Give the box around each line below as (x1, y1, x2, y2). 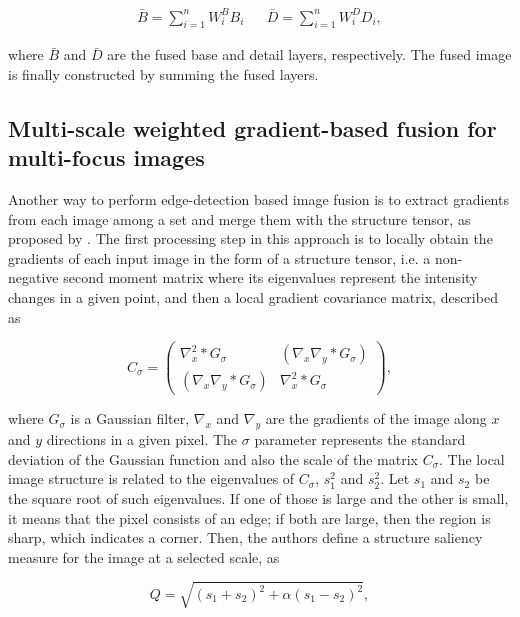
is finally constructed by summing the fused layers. (8, 63, 319, 84)
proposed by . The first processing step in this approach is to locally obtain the (8, 228, 493, 249)
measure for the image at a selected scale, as (8, 546, 280, 567)
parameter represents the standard (254, 429, 466, 450)
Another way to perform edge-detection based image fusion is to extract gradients (8, 189, 509, 210)
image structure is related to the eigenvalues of (8, 468, 295, 489)
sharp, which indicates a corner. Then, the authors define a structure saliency (8, 527, 483, 548)
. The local (439, 448, 505, 469)
